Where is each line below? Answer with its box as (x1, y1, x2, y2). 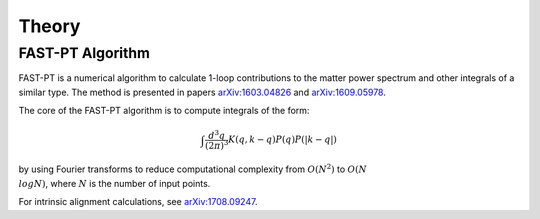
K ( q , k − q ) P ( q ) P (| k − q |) (228, 134, 337, 145)
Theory (18, 15, 81, 37)
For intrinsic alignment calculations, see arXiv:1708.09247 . (18, 196, 258, 208)
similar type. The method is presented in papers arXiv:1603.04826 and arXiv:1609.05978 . (18, 86, 387, 98)
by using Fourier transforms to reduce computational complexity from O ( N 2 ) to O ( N (18, 162, 367, 175)
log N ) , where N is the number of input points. (18, 177, 211, 189)
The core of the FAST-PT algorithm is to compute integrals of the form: (18, 105, 310, 117)
